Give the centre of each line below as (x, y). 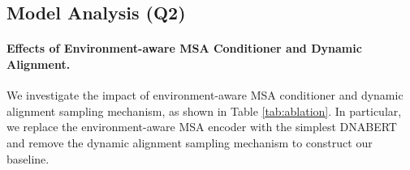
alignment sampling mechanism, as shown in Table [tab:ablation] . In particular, (204, 110)
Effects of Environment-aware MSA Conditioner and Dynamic (184, 48)
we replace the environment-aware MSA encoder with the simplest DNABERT (202, 127)
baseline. (28, 158)
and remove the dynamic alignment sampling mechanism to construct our (190, 142)
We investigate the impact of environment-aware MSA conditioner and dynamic (205, 95)
